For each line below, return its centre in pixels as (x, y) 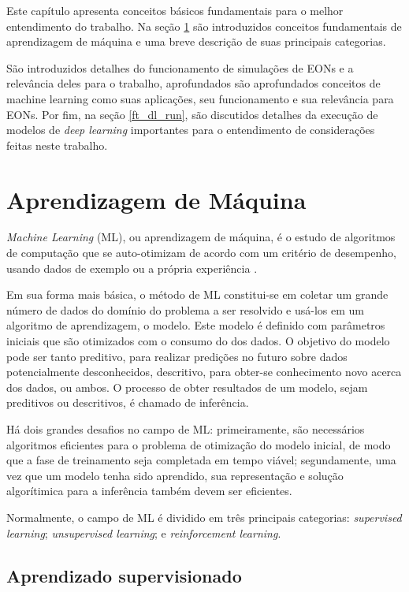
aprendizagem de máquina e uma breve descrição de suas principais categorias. (196, 41)
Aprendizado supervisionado (124, 575)
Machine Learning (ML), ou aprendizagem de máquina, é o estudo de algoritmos (201, 237)
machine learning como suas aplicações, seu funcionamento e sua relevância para (200, 98)
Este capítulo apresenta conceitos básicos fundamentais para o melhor (175, 10)
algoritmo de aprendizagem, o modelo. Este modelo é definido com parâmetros (196, 325)
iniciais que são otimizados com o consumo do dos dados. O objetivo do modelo (198, 341)
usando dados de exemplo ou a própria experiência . (132, 268)
